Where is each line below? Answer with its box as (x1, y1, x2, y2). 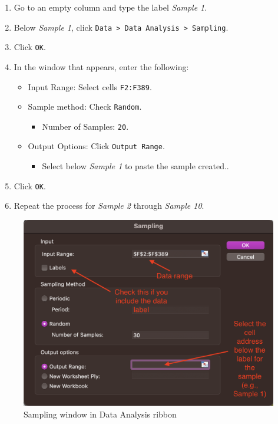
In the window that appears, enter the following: (14, 60, 189, 73)
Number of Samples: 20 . (42, 120, 129, 132)
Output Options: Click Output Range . (28, 140, 165, 152)
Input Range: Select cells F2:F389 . (28, 80, 152, 93)
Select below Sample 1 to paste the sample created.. (42, 160, 229, 172)
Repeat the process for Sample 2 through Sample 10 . (14, 199, 204, 212)
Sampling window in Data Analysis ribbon (24, 407, 177, 420)
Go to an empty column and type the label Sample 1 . (14, 1, 207, 13)
